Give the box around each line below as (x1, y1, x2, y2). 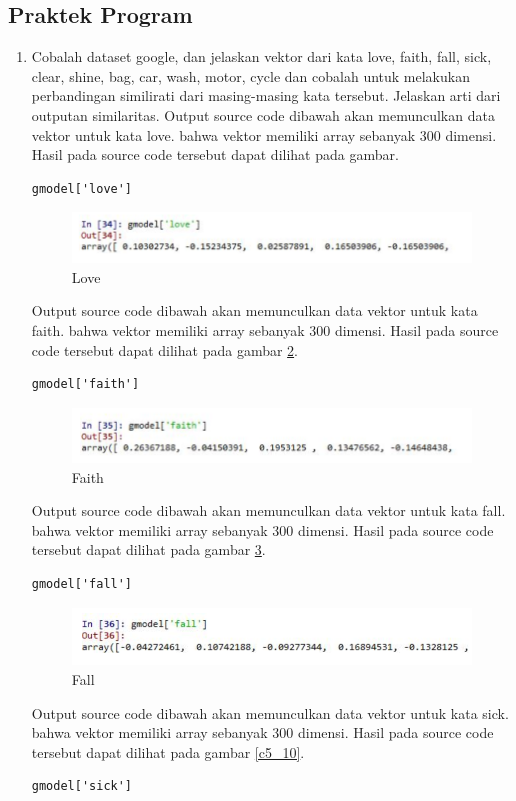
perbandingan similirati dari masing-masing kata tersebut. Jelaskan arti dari (31, 85, 501, 106)
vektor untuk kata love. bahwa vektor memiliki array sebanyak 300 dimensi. (31, 124, 497, 145)
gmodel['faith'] (31, 377, 140, 392)
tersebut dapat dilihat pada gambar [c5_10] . (31, 741, 305, 762)
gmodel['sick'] (31, 779, 133, 794)
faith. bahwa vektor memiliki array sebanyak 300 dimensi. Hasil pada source (31, 320, 499, 341)
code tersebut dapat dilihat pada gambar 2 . (31, 339, 298, 360)
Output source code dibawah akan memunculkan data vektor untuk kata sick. (31, 702, 509, 723)
